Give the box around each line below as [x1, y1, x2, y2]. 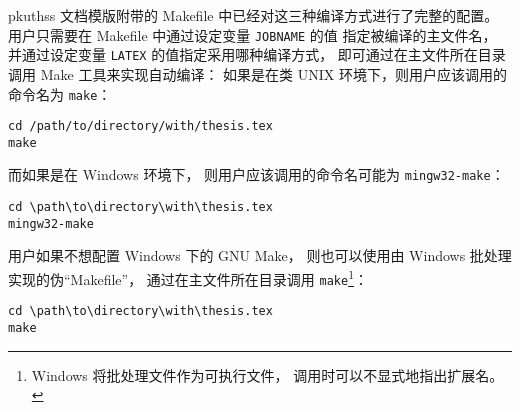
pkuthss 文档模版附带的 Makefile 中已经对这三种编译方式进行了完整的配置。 [8, 5, 499, 25]
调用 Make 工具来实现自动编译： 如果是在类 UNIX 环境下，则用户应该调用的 [8, 63, 507, 84]
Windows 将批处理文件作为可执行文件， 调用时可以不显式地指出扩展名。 [31, 364, 504, 385]
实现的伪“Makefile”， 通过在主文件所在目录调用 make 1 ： [8, 266, 368, 289]
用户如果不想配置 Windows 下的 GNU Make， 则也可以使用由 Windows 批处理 [8, 245, 512, 266]
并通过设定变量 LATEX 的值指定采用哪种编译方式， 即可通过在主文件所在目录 [8, 44, 506, 65]
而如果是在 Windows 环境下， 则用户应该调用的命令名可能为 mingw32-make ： [8, 164, 505, 185]
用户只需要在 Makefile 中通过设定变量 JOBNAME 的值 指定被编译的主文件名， [8, 24, 497, 45]
